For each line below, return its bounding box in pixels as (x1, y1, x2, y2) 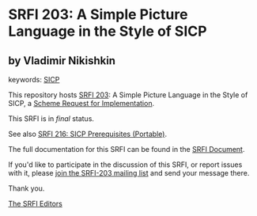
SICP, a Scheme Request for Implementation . (8, 99, 155, 108)
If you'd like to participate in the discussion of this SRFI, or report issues (8, 160, 243, 169)
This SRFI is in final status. (8, 114, 95, 123)
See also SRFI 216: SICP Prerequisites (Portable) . (8, 129, 168, 138)
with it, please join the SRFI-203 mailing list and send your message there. (8, 169, 250, 177)
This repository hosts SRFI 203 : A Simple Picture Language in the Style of (8, 90, 248, 100)
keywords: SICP (8, 75, 60, 84)
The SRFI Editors (8, 199, 63, 208)
